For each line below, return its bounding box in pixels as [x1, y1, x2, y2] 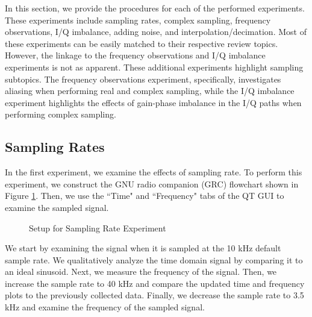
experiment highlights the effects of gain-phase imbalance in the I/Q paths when [5, 96, 302, 108]
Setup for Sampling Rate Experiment [29, 221, 166, 234]
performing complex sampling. [5, 108, 116, 121]
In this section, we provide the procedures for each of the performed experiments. [5, 2, 305, 14]
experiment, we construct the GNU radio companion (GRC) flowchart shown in [5, 177, 299, 190]
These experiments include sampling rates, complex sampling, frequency [5, 13, 271, 26]
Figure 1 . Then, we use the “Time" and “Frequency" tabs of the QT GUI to [5, 189, 284, 202]
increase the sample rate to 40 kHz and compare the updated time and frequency [5, 277, 305, 289]
